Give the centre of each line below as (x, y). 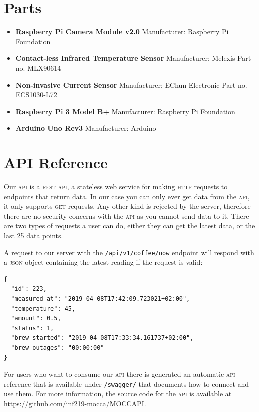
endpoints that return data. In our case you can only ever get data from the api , (127, 196)
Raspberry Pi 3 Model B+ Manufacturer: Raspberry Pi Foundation (125, 111)
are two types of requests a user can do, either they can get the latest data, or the (130, 225)
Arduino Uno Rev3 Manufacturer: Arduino (86, 128)
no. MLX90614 (38, 68)
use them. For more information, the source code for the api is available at (118, 393)
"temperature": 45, (43, 308)
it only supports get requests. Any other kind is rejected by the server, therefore (127, 206)
